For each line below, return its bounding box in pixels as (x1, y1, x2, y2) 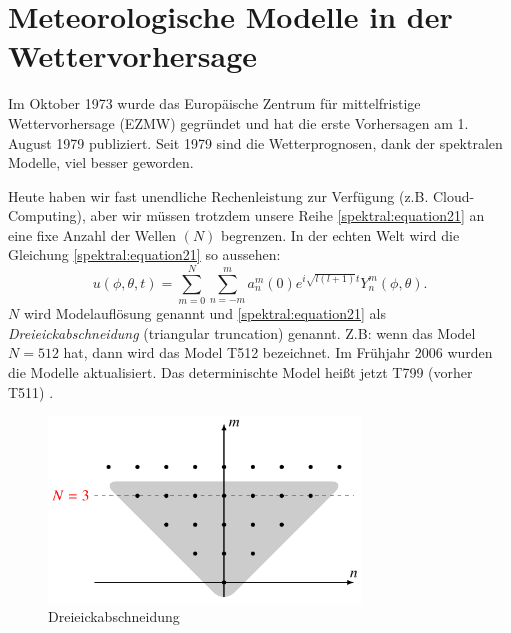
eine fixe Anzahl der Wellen (8, 224, 177, 245)
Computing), (8, 205, 86, 226)
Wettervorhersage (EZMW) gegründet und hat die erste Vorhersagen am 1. (8, 112, 469, 133)
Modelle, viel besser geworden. (8, 152, 194, 173)
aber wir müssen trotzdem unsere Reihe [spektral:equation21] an (90, 205, 485, 226)
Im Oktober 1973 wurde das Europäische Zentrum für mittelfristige (8, 93, 421, 114)
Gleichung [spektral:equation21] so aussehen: (8, 244, 281, 265)
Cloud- (432, 185, 475, 206)
